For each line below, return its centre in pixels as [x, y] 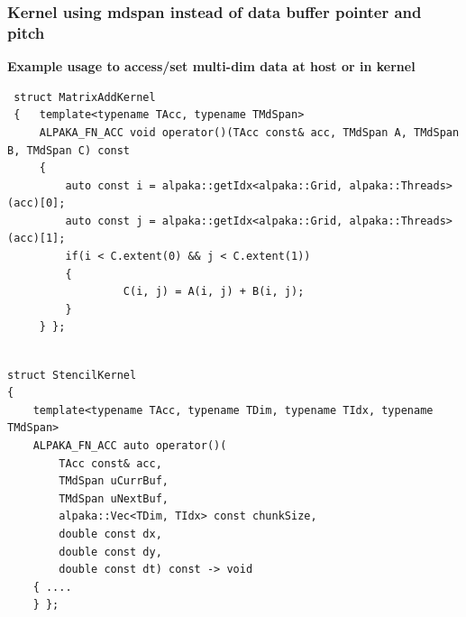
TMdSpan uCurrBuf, [114, 481]
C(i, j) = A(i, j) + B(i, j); [214, 292]
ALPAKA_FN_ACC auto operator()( [130, 446]
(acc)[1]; [37, 239]
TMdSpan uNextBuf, [114, 498]
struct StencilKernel [72, 375]
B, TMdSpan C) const [69, 150]
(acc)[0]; [37, 203]
